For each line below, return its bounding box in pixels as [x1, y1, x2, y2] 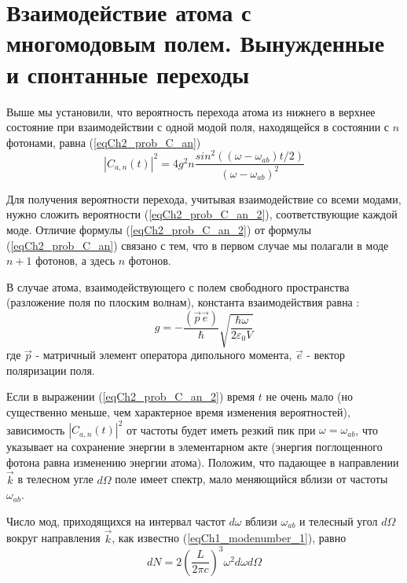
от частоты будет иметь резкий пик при [126, 421, 316, 438]
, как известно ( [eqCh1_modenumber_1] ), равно [112, 530, 346, 546]
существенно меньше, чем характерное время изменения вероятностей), [6, 404, 350, 420]
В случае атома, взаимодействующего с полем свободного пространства [6, 278, 350, 295]
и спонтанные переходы [6, 57, 250, 90]
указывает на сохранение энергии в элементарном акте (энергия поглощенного [6, 438, 383, 455]
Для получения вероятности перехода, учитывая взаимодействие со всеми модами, [6, 190, 401, 207]
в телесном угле [17, 471, 93, 487]
